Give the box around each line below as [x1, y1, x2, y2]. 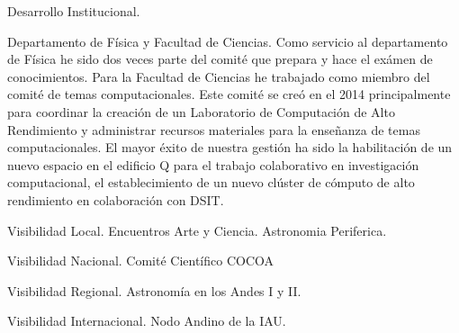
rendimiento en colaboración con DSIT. [7, 190, 224, 209]
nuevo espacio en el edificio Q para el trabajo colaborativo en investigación [7, 155, 419, 174]
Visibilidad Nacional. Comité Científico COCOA [7, 251, 274, 270]
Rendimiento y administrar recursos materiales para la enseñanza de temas [7, 120, 420, 139]
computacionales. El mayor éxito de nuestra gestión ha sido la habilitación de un [7, 138, 453, 157]
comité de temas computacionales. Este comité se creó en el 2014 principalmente [7, 85, 451, 103]
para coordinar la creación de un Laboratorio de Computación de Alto [7, 102, 395, 121]
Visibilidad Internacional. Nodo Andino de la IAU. [7, 311, 286, 330]
